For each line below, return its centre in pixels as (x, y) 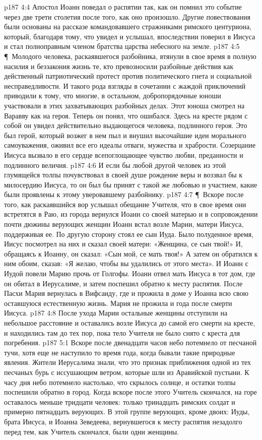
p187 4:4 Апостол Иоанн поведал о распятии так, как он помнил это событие (123, 7)
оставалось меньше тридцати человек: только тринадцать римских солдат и (120, 401)
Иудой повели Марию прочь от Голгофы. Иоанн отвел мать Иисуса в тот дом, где (130, 273)
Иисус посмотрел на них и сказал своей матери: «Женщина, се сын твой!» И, (123, 244)
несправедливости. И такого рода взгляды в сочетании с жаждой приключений (125, 85)
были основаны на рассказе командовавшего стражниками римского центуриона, (128, 26)
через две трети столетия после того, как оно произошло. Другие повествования (127, 16)
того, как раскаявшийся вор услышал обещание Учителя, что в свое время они (125, 204)
